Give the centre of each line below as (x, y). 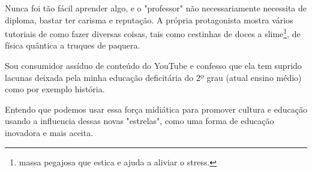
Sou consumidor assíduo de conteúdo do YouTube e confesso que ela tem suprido (153, 66)
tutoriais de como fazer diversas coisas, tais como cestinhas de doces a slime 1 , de (153, 33)
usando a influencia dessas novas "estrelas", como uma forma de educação (139, 121)
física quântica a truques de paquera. (73, 45)
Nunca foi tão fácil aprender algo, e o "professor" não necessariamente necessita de (156, 8)
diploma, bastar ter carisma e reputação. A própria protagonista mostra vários (149, 19)
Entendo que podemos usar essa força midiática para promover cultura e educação (156, 109)
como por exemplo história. (55, 89)
